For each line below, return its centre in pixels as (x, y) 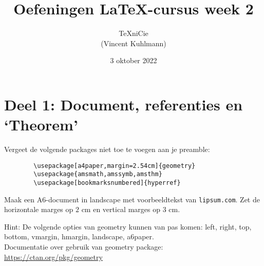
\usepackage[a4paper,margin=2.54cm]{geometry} (115, 166)
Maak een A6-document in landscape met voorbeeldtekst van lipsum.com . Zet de (132, 199)
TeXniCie (134, 33)
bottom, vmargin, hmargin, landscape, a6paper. (79, 236)
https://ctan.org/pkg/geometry (53, 256)
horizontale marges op (39, 209)
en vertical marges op (127, 209)
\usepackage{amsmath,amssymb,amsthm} (98, 174)
